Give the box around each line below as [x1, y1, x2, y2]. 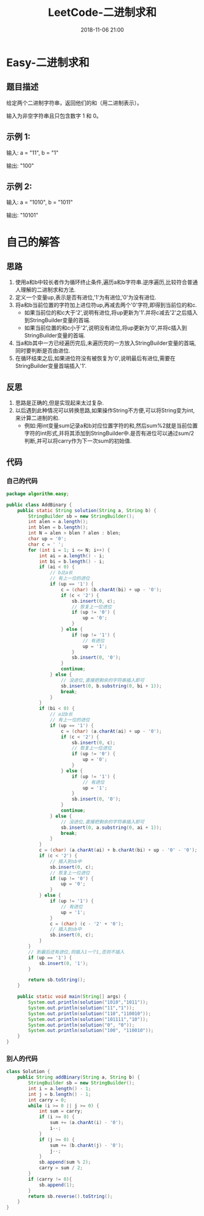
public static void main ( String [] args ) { [17, 994, 127, 1000]
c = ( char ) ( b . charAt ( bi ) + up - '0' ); [60, 586, 163, 592]
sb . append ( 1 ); [38, 1182, 75, 1188]
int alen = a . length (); [28, 519, 88, 525]
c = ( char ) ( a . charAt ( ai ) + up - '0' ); [60, 728, 163, 734]
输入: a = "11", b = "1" [6, 149, 59, 156]
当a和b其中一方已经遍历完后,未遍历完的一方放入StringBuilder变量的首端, [15, 339, 196, 347]
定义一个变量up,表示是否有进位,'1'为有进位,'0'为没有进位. [15, 293, 157, 301]
